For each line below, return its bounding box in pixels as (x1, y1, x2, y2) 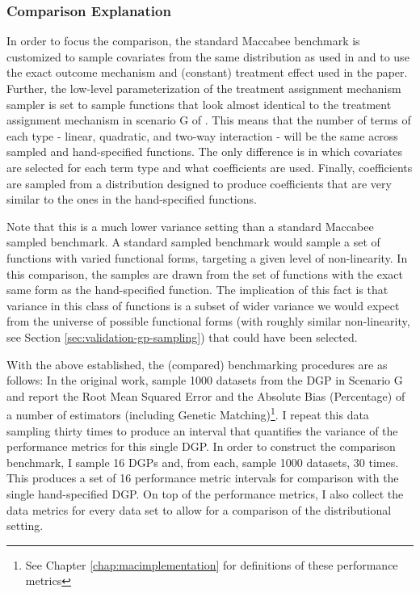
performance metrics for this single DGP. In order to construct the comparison (6, 438, 396, 455)
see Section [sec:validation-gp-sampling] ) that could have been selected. (6, 328, 358, 345)
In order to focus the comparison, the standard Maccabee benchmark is (6, 32, 360, 49)
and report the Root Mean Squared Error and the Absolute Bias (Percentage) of (6, 387, 405, 404)
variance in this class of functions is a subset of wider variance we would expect (6, 296, 400, 313)
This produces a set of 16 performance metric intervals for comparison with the (6, 469, 399, 486)
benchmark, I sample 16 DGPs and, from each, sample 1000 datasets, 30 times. (6, 453, 399, 470)
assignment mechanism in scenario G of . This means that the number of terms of (6, 111, 411, 128)
